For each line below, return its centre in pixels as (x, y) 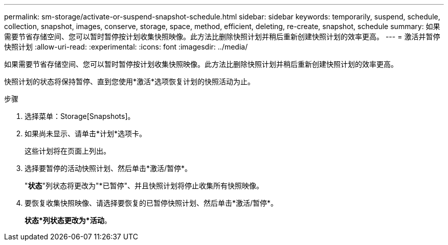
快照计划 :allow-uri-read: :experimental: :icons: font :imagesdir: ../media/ (126, 47)
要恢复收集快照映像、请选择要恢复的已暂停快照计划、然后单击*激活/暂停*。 (151, 203)
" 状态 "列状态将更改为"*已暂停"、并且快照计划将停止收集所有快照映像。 (144, 186)
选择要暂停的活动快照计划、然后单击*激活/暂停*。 (108, 168)
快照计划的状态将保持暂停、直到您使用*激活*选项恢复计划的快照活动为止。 (130, 81)
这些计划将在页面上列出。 (68, 151)
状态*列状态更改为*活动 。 (68, 220)
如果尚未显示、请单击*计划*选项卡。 (86, 133)
